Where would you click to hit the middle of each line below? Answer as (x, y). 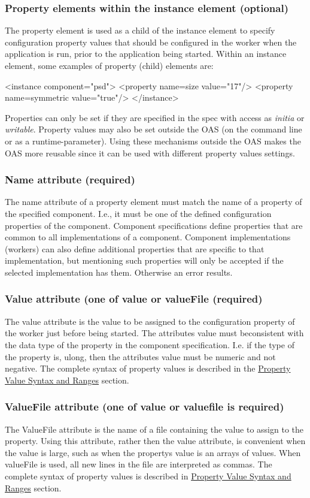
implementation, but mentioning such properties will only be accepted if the (144, 260)
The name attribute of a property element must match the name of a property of (154, 202)
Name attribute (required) (70, 179)
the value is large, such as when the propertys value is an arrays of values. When (153, 452)
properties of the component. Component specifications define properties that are (154, 225)
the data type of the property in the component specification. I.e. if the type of (150, 344)
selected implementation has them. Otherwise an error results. (119, 272)
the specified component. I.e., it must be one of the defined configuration (138, 213)
